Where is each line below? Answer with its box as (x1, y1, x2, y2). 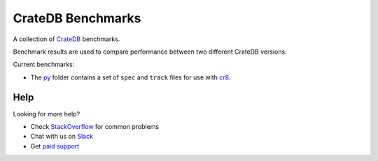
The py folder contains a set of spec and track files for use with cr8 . (30, 73, 231, 82)
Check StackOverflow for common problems (30, 123, 160, 131)
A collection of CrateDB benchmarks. (13, 35, 120, 43)
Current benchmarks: (13, 60, 75, 69)
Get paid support (30, 141, 80, 150)
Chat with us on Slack (30, 132, 94, 141)
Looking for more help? (13, 109, 80, 118)
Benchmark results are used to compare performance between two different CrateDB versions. (13, 47, 287, 56)
